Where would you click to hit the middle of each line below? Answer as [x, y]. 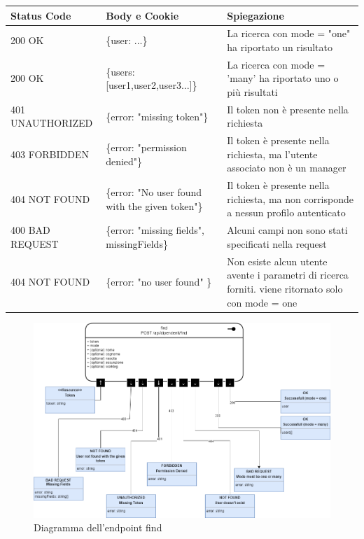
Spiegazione [255, 15]
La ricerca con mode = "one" [289, 33]
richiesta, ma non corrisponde [290, 198]
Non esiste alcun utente [277, 261]
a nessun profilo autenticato [286, 212]
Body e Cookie [142, 15]
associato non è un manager [287, 168]
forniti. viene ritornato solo [285, 288]
